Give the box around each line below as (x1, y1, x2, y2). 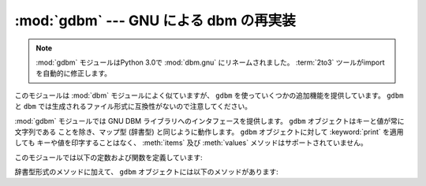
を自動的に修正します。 (35, 69, 112, 78)
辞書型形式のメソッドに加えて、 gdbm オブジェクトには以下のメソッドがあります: (14, 167, 279, 177)
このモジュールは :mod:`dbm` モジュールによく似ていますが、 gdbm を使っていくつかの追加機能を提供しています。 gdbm (14, 91, 404, 100)
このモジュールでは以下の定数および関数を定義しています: (14, 152, 203, 162)
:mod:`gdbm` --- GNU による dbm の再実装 (14, 12, 296, 29)
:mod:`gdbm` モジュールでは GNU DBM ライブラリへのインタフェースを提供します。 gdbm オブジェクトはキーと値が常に (14, 116, 405, 125)
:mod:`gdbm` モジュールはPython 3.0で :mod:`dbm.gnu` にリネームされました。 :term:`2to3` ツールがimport (35, 58, 386, 67)
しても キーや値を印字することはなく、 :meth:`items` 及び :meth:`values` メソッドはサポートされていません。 (14, 138, 368, 147)
